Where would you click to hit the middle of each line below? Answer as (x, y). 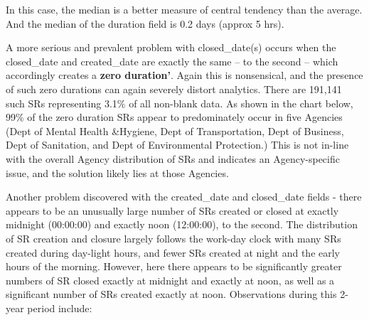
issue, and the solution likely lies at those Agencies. (117, 172)
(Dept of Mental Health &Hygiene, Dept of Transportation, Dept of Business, (175, 130)
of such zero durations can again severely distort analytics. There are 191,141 (174, 89)
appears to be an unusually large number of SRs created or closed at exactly (172, 210)
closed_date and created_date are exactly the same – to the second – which (172, 61)
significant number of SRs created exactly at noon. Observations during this (171, 294)
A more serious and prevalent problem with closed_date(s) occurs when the (171, 47)
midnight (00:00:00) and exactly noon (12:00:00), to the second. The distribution (182, 224)
